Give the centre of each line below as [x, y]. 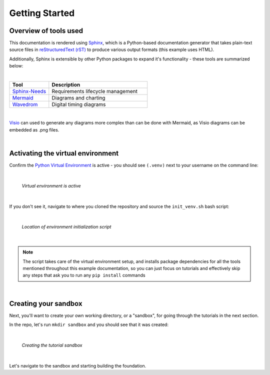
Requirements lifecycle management [94, 91]
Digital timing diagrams [79, 104]
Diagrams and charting [78, 98]
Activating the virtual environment [64, 153]
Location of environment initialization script [66, 227]
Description [66, 85]
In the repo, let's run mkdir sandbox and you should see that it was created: [89, 324]
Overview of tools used [46, 31]
